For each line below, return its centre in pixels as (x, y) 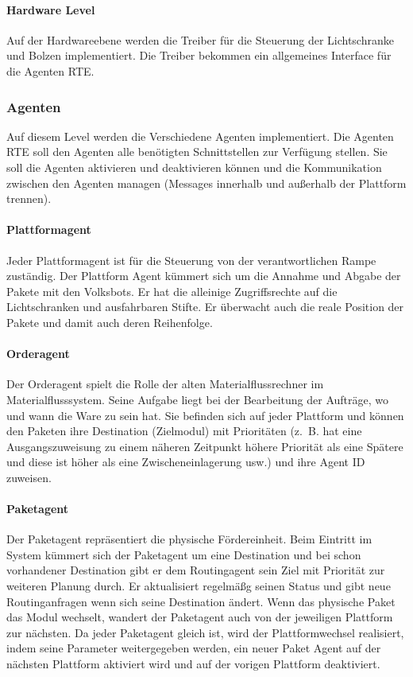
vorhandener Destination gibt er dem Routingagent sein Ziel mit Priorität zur (196, 570)
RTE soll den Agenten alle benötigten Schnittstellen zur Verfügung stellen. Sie (197, 152)
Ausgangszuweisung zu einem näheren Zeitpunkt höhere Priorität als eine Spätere (205, 446)
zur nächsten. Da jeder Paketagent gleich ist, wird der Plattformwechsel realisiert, (205, 632)
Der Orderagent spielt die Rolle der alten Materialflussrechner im (165, 384)
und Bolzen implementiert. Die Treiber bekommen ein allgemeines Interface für (199, 55)
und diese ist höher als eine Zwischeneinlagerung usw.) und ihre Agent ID (186, 462)
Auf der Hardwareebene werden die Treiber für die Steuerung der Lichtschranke (200, 39)
